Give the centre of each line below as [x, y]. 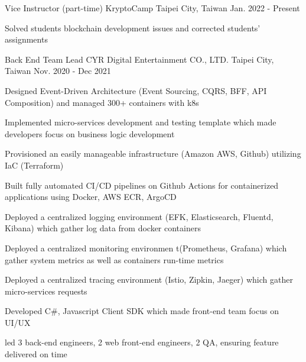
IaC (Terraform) [34, 165]
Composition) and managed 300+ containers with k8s [102, 102]
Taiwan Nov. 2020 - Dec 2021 [58, 71]
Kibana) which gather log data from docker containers [103, 228]
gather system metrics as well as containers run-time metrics [114, 259]
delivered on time [36, 354]
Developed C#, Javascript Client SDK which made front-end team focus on [142, 311]
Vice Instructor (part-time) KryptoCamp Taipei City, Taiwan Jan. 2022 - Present [152, 8]
